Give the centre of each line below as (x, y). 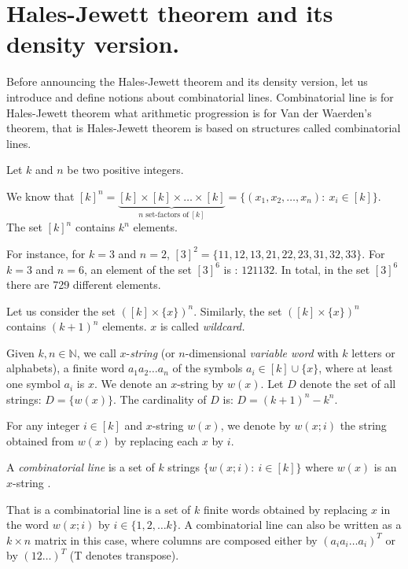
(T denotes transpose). (124, 555)
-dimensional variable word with (262, 352)
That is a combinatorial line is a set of (99, 509)
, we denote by (255, 425)
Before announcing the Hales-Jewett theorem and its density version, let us (187, 81)
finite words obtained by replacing (285, 509)
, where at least (356, 368)
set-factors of (167, 214)
